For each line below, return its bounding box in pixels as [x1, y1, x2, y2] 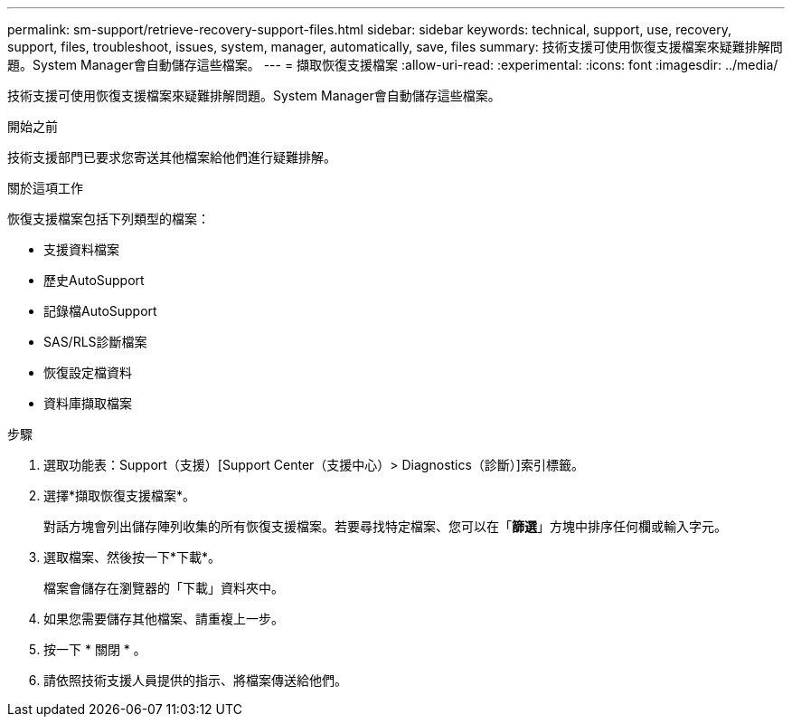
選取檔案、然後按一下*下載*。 [43, 549, 222, 565]
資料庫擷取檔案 [43, 395, 132, 411]
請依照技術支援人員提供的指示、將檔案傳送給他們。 [43, 672, 347, 688]
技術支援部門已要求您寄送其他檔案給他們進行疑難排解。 [7, 149, 336, 165]
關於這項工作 [7, 180, 83, 195]
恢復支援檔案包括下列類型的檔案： [7, 211, 210, 226]
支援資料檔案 [43, 242, 119, 257]
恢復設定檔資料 [43, 365, 132, 380]
